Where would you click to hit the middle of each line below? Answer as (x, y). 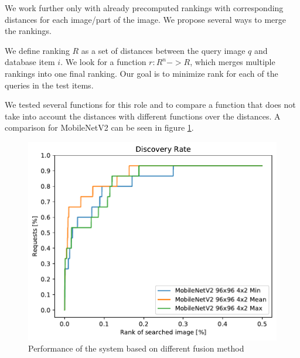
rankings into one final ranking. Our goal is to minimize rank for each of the (142, 73)
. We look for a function (103, 62)
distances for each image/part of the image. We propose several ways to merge (146, 19)
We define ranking (37, 50)
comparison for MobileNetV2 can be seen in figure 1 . (99, 127)
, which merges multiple (233, 62)
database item (30, 62)
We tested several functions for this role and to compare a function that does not (150, 105)
